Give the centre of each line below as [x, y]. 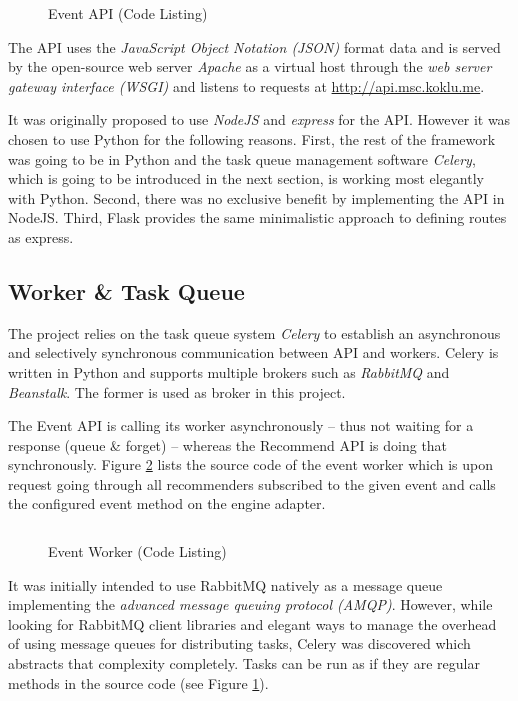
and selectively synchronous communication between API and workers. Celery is [253, 352]
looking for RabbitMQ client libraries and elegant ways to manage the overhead [252, 623]
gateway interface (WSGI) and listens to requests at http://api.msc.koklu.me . [246, 85]
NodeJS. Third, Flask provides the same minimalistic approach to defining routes [257, 217]
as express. [41, 236]
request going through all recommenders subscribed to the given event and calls [252, 483]
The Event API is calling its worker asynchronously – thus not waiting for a [241, 425]
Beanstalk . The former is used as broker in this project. [177, 391]
